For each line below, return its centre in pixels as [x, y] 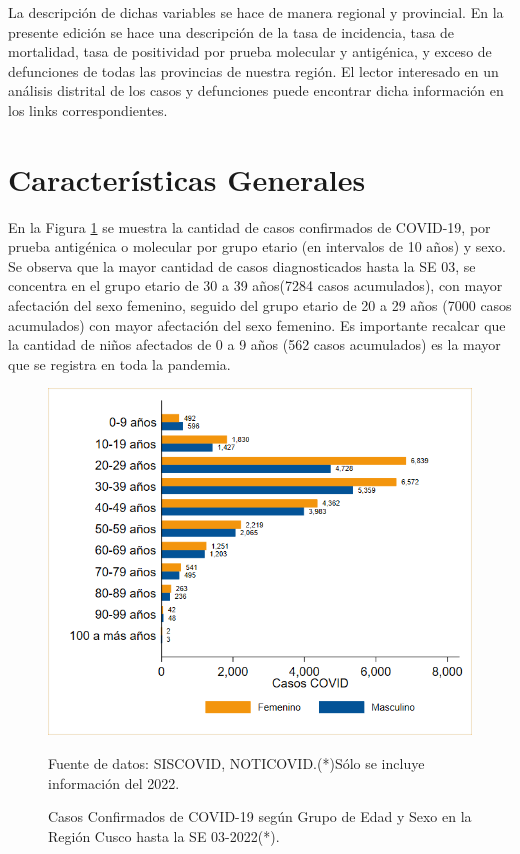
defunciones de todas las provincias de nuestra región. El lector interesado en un [253, 70]
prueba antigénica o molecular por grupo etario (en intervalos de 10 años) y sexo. [257, 246]
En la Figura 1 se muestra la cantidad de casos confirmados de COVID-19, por [249, 226]
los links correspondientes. [88, 109]
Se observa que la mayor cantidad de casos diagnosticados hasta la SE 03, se [242, 265]
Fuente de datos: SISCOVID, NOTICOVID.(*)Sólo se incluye [236, 762]
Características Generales [187, 178]
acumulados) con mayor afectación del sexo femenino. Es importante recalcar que [257, 324]
